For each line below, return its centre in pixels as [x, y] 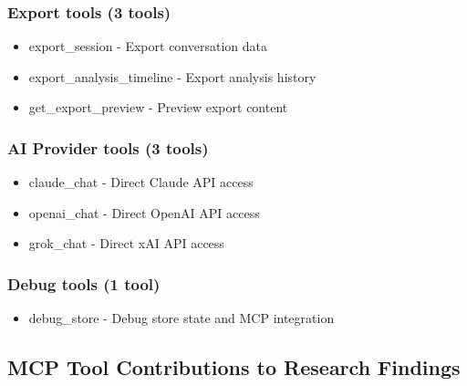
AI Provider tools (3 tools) [108, 147]
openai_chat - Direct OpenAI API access [144, 212]
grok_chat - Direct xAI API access [126, 243]
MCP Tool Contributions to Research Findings [234, 367]
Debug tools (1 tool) [84, 283]
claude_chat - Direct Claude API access [141, 182]
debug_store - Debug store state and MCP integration [182, 318]
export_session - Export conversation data [148, 46]
